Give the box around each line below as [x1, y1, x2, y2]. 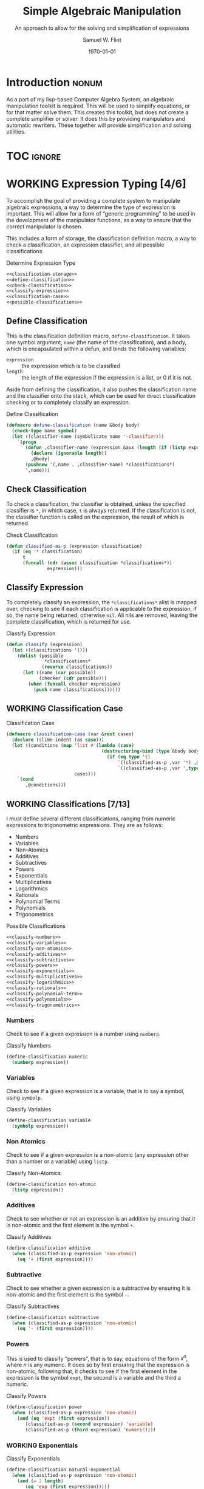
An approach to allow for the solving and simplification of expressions [15, 24, 189, 32]
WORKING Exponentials [6, 1441, 78, 1450]
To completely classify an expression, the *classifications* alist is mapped [6, 598, 197, 605]
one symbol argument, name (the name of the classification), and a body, [6, 338, 187, 346]
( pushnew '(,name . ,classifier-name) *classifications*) [25, 462, 175, 468]
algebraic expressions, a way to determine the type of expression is [6, 203, 176, 211]
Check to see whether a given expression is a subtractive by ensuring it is [6, 1284, 191, 1292]
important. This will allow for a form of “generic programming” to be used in [6, 210, 195, 217]
